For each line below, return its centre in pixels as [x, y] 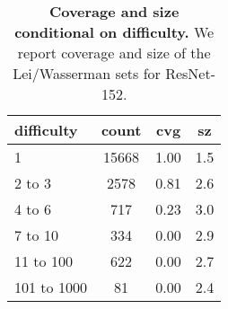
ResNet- [191, 73]
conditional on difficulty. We [114, 32]
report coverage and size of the [114, 53]
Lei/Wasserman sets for [87, 73]
